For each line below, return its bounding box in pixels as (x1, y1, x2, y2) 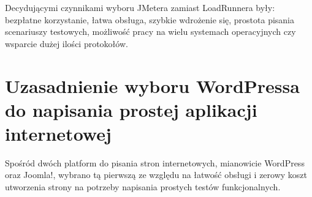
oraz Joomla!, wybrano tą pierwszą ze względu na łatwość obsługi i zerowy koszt (5, 168, 307, 181)
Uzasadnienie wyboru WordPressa (5, 73, 300, 98)
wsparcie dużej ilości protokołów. (5, 37, 128, 50)
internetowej (5, 121, 112, 146)
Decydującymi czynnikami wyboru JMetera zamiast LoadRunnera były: (5, 1, 275, 13)
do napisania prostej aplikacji (5, 97, 257, 122)
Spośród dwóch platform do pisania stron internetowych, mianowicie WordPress (5, 156, 305, 169)
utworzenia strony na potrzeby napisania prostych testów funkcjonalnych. (5, 180, 281, 193)
